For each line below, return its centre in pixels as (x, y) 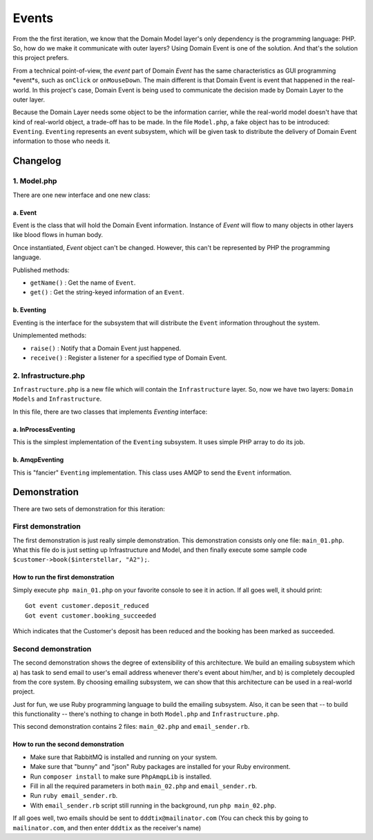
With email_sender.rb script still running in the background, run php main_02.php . (153, 805)
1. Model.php (35, 181)
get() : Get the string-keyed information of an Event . (107, 292)
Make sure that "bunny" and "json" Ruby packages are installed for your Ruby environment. (160, 767)
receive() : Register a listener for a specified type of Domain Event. (128, 357)
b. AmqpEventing (38, 460)
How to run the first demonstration (64, 577)
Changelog (37, 161)
